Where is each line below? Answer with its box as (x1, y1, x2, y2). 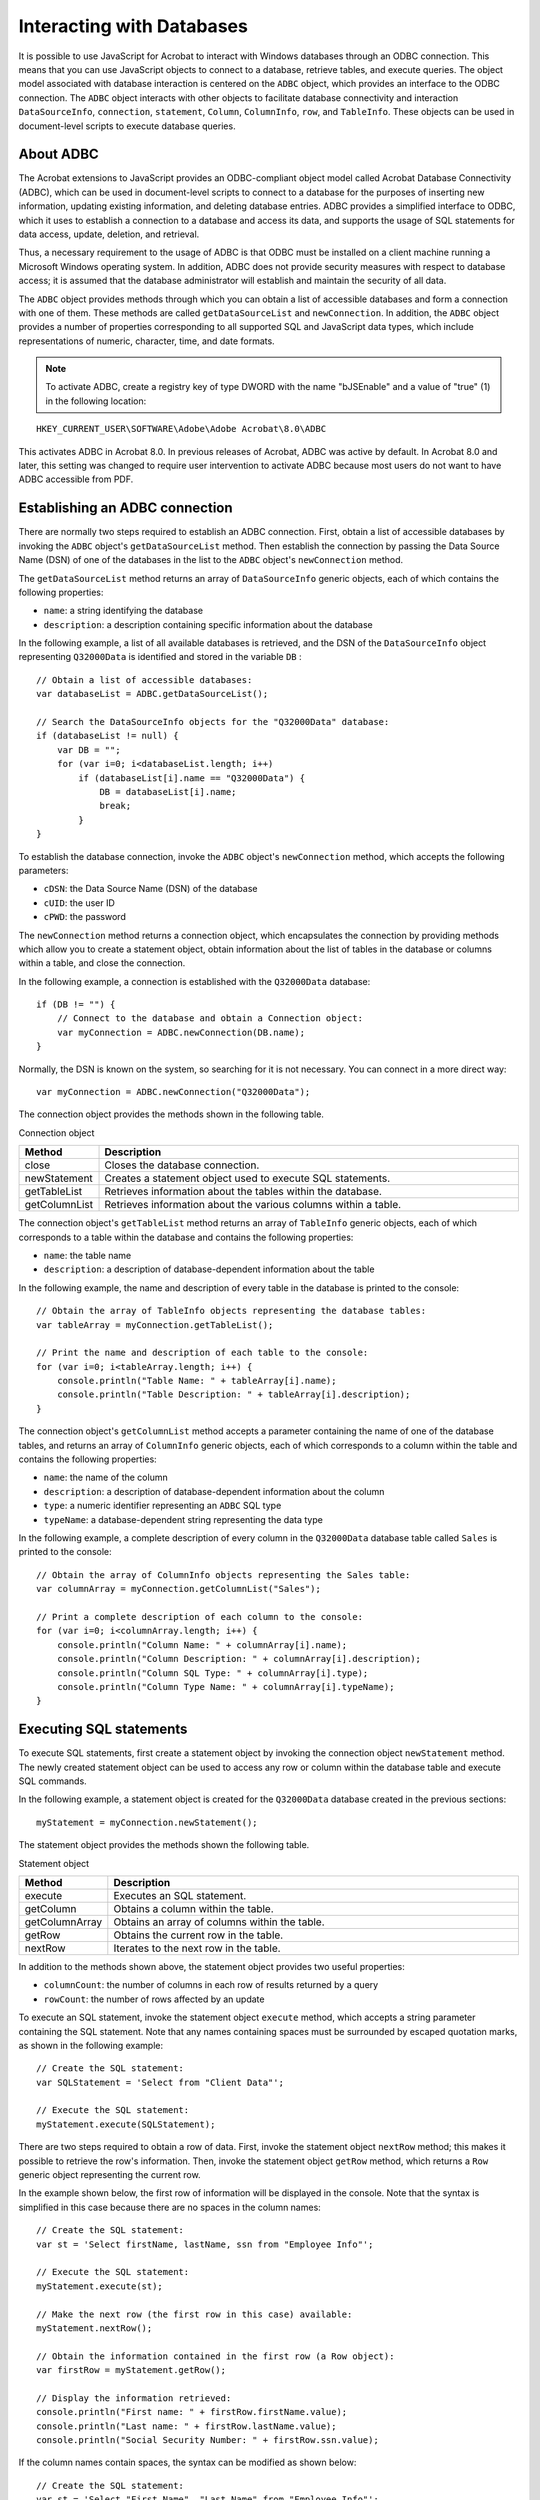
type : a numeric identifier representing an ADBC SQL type (43, 1500, 282, 1512)
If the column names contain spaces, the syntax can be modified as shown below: (18, 2456, 357, 2469)
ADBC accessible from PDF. (18, 473, 134, 485)
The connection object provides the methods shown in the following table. (18, 1108, 325, 1120)
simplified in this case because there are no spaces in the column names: (18, 2201, 322, 2213)
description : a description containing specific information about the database (43, 618, 374, 630)
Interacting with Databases (18, 15, 249, 37)
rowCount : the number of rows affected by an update (43, 1993, 265, 2005)
